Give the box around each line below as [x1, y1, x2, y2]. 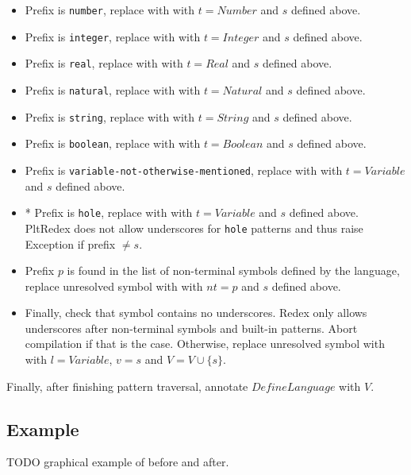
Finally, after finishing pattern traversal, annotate [6, 377, 248, 394]
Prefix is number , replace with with [25, 2, 195, 17]
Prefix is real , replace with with [25, 55, 183, 71]
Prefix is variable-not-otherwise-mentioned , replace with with [25, 161, 343, 178]
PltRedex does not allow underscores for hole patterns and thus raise [25, 219, 363, 236]
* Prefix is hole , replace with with [25, 204, 193, 221]
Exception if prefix [25, 235, 116, 252]
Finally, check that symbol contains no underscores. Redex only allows [25, 304, 367, 321]
